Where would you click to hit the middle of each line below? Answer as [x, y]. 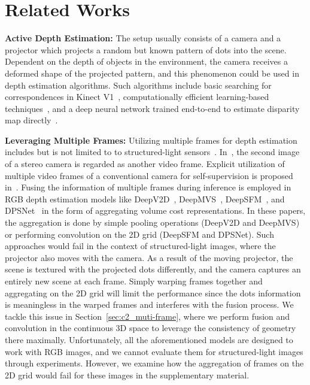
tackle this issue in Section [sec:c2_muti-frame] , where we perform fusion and [148, 316]
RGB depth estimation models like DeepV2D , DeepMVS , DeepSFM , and [145, 198]
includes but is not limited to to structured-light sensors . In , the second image [152, 152]
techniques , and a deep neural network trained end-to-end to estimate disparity [152, 108]
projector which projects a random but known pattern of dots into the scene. [146, 49]
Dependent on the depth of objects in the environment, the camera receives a [146, 61]
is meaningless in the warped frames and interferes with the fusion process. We [149, 304]
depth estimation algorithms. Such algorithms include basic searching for [138, 85]
